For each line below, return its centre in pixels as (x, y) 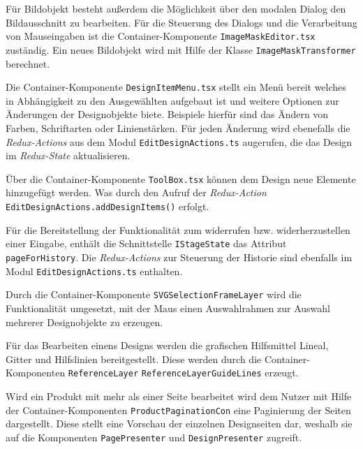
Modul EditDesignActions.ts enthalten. (94, 271)
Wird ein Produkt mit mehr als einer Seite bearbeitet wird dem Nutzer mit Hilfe (179, 396)
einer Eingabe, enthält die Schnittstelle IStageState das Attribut (146, 243)
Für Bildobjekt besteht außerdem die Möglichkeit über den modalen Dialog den (176, 8)
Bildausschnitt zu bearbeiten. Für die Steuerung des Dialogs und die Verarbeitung (181, 22)
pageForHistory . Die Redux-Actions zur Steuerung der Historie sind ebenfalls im (179, 257)
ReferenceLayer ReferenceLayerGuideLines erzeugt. (183, 373)
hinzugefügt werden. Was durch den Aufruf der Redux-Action (136, 192)
